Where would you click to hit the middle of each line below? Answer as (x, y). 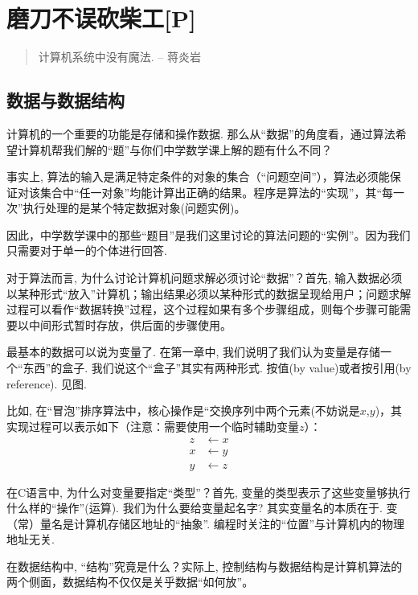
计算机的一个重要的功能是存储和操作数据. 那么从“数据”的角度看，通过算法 (201, 133)
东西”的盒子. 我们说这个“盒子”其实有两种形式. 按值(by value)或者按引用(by (217, 368)
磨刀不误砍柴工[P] (101, 18)
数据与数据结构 (66, 100)
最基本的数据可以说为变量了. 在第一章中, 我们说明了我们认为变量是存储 (194, 352)
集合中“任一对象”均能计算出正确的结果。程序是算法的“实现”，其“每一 (222, 192)
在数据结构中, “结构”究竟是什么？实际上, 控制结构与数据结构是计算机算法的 (205, 566)
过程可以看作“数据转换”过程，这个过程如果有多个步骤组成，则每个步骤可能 (203, 309)
